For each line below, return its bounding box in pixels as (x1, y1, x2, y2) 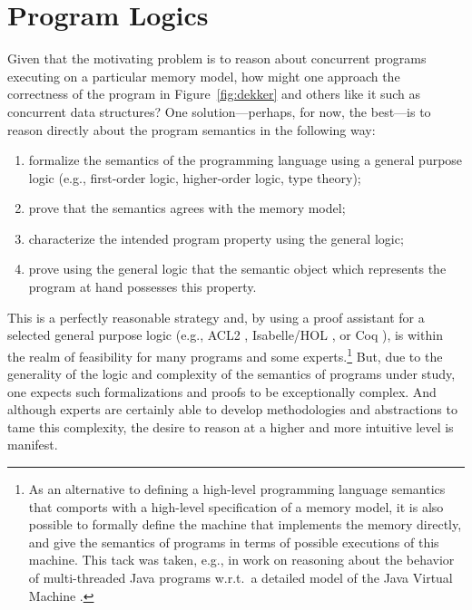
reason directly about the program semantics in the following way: (7, 120, 376, 139)
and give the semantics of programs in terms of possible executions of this (28, 532, 439, 551)
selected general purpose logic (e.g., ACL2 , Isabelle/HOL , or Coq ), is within (7, 325, 443, 344)
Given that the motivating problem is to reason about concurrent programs (7, 49, 427, 68)
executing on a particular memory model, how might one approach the (7, 66, 400, 85)
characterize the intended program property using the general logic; (28, 228, 404, 247)
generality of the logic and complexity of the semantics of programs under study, (7, 364, 456, 383)
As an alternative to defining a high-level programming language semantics (28, 479, 446, 499)
